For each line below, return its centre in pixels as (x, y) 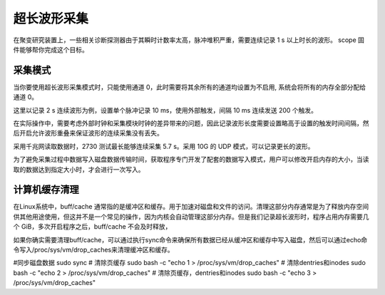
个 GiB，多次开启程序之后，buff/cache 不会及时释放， (92, 227)
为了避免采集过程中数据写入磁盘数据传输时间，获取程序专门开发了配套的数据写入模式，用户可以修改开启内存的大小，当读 (191, 160)
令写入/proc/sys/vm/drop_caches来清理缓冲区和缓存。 (93, 250)
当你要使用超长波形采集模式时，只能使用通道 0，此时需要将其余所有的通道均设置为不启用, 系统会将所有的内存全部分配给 (190, 87)
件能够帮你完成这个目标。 (51, 49)
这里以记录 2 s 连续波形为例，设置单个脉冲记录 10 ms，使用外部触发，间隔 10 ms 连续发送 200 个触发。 (165, 110)
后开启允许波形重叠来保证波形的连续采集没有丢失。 (88, 133)
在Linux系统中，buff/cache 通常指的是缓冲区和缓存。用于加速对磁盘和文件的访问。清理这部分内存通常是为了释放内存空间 (191, 207)
